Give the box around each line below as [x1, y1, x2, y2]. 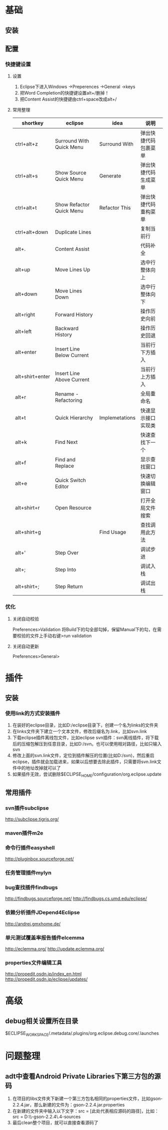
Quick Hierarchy [54, 414, 93, 421]
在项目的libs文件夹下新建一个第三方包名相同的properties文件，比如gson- [12, 1095, 163, 1101]
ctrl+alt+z [14, 140, 38, 147]
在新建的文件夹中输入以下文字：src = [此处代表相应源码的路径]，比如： [12, 1108, 159, 1114]
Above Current [54, 376, 89, 383]
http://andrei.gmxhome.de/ [5, 920, 61, 926]
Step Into [54, 566, 76, 573]
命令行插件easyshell [5, 844, 55, 851]
